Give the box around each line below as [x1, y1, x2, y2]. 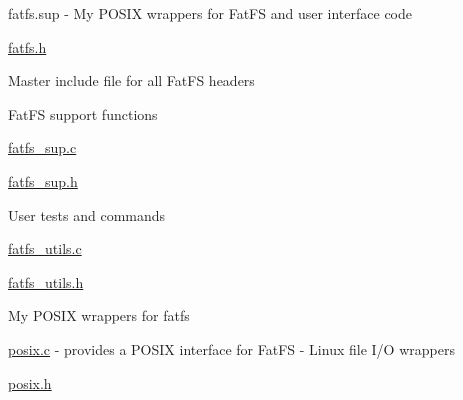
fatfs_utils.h [8, 271, 84, 292]
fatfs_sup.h [8, 170, 78, 191]
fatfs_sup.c [8, 137, 77, 158]
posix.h [8, 372, 52, 393]
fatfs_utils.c [8, 238, 82, 259]
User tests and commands [8, 204, 166, 225]
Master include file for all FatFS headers [8, 70, 255, 91]
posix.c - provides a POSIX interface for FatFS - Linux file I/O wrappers [8, 338, 455, 359]
